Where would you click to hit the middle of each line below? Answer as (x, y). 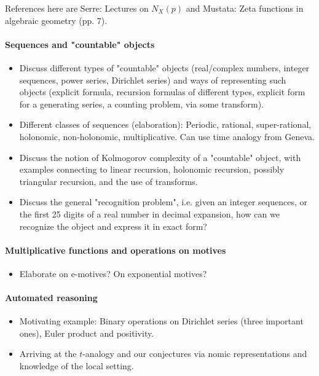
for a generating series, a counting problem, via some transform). (142, 104)
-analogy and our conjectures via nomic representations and (195, 354)
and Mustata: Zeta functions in (245, 8)
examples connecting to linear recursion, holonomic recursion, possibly (152, 169)
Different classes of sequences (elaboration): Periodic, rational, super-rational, (165, 124)
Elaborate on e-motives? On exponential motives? (113, 273)
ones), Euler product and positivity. (87, 333)
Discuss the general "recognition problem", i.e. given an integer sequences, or (163, 202)
